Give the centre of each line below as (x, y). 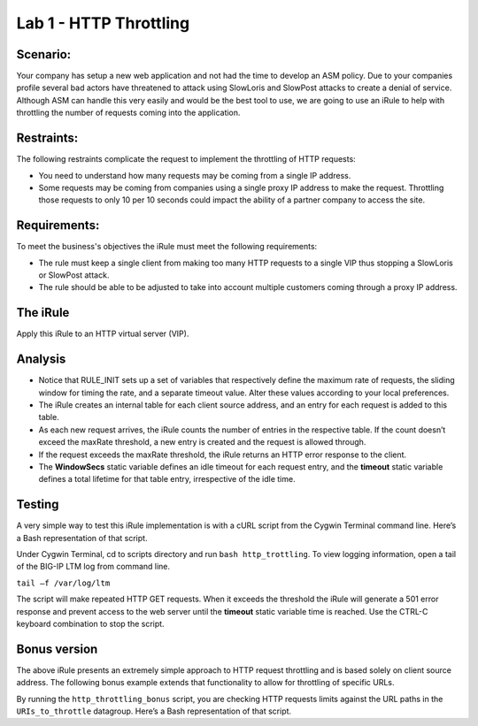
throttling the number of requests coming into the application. (128, 113)
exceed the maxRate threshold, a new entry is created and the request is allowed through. (202, 442)
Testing (38, 504)
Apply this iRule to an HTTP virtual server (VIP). (103, 334)
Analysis (41, 359)
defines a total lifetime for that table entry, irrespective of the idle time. (167, 479)
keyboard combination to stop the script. (90, 623)
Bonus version (57, 649)
